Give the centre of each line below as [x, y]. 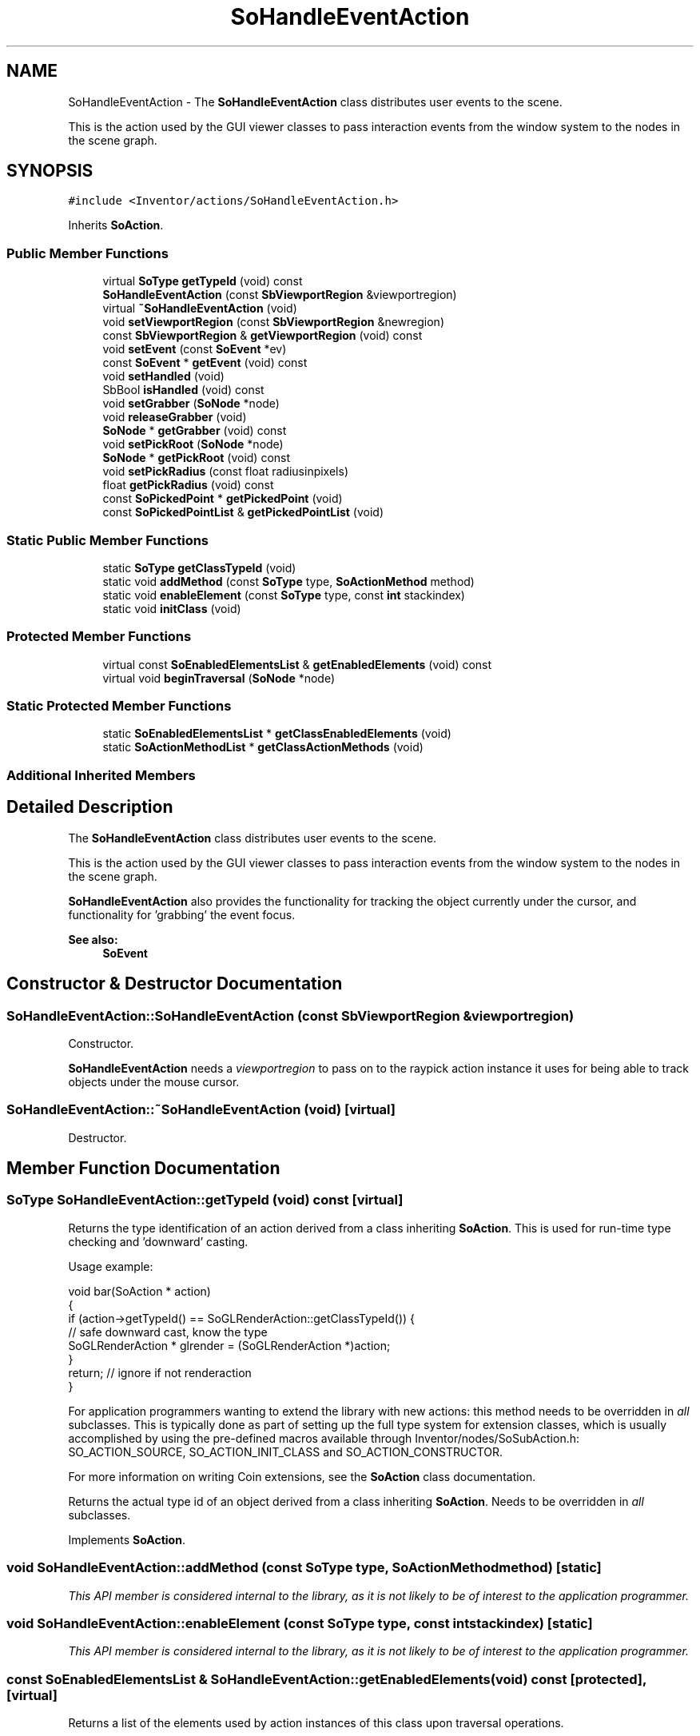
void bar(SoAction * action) [139, 1291]
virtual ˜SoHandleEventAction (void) [200, 309]
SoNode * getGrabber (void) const [195, 431]
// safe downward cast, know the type [168, 1332]
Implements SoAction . [127, 1539]
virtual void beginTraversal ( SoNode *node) [219, 678]
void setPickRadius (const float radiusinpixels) [225, 472]
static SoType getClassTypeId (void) [199, 567]
